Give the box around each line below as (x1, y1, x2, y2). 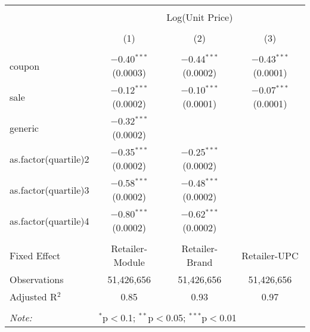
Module (113, 255, 145, 269)
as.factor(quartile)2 (10, 151, 89, 166)
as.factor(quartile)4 (10, 213, 89, 228)
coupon (10, 58, 40, 73)
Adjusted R (10, 290, 57, 303)
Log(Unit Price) (166, 10, 233, 24)
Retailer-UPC (241, 248, 299, 262)
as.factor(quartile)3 (10, 182, 89, 197)
